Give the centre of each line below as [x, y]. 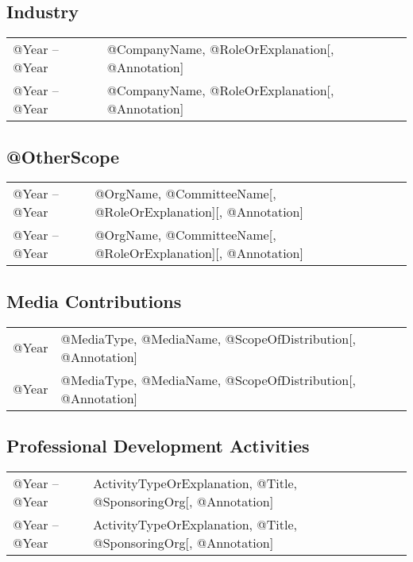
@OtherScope [63, 156]
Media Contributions [94, 300]
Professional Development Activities [158, 445]
